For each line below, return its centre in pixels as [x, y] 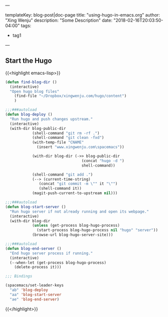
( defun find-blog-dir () [31, 82]
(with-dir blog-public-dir [38, 128]
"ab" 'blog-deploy [29, 290]
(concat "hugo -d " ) [103, 161]
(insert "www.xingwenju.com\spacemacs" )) [80, 147]
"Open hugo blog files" [34, 91]
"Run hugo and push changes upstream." [51, 119]
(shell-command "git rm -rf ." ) [66, 133]
